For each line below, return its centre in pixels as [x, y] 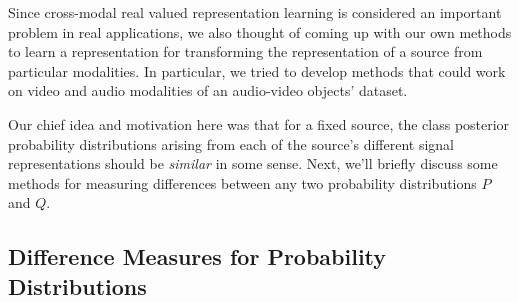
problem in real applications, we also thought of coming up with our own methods [260, 31]
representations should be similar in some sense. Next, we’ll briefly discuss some [253, 163]
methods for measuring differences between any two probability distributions [242, 182]
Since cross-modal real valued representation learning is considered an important [255, 12]
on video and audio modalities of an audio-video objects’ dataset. [208, 90]
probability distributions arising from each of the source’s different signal [231, 143]
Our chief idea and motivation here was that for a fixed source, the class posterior [259, 123]
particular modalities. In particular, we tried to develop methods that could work [257, 70]
